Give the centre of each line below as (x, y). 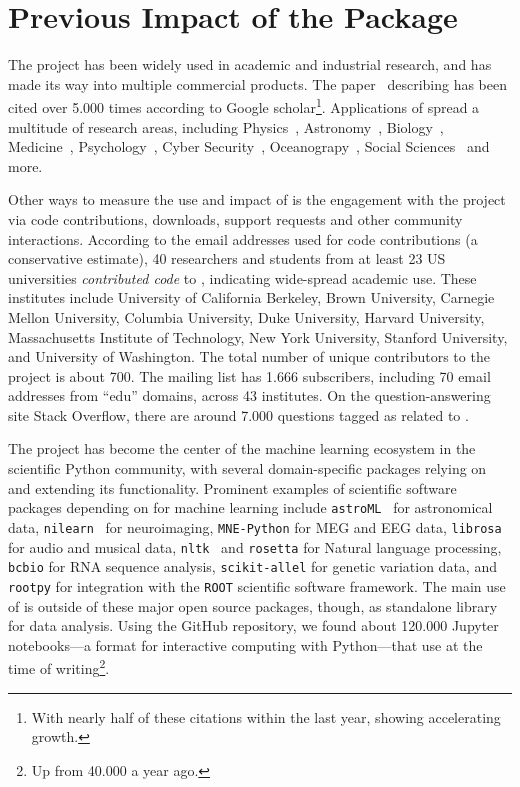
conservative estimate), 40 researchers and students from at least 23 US (227, 258)
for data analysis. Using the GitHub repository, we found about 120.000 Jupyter (253, 625)
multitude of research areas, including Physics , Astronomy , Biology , (226, 126)
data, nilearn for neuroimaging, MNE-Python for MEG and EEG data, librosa (255, 526)
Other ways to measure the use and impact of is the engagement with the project (257, 199)
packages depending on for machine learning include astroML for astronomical (250, 507)
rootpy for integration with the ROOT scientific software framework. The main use (257, 585)
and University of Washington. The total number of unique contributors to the (249, 356)
